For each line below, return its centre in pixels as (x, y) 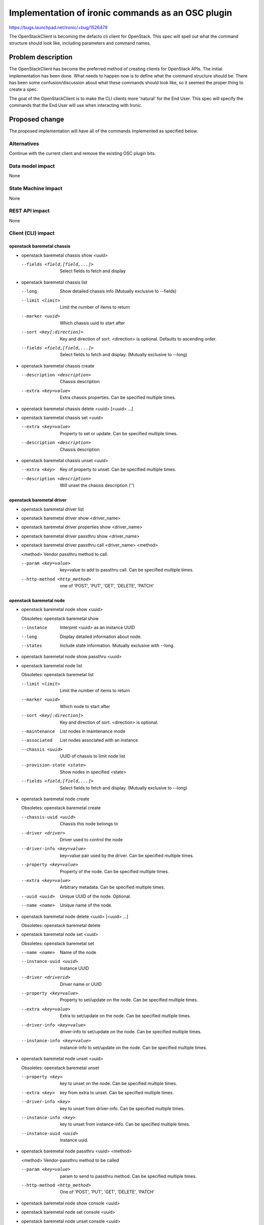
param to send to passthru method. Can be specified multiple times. (128, 1176)
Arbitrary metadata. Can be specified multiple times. (112, 887)
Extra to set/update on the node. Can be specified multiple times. (125, 1016)
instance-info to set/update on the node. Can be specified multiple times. (133, 1047)
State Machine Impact (36, 189)
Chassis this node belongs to (89, 824)
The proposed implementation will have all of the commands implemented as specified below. (103, 131)
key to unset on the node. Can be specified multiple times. (119, 1083)
